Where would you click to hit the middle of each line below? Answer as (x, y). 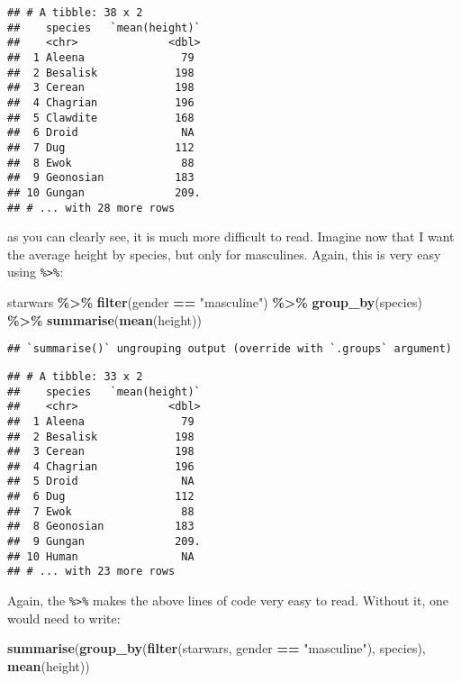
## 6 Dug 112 (101, 497)
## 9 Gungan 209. (104, 542)
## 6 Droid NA (101, 133)
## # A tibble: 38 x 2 (75, 13)
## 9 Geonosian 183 (101, 178)
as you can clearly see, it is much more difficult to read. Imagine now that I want (231, 236)
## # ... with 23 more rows (91, 572)
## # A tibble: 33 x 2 (75, 376)
